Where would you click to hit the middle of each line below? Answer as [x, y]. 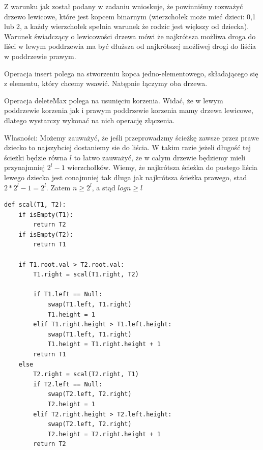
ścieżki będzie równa [36, 157]
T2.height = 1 [71, 404]
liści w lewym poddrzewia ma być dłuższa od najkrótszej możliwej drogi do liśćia [130, 46]
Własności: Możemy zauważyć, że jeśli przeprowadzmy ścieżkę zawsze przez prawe [131, 137]
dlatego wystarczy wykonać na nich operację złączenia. [90, 120]
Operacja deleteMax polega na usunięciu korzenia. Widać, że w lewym [114, 100]
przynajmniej [25, 167]
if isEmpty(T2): [46, 234]
